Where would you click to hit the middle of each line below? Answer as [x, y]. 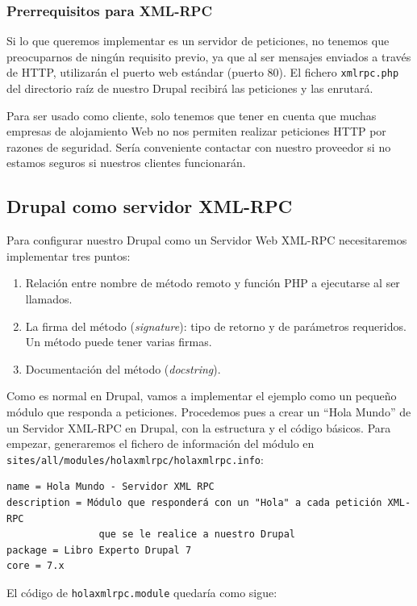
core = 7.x [35, 566]
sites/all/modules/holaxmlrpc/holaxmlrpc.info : [135, 459]
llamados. [49, 299]
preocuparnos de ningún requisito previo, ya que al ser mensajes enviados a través [209, 56]
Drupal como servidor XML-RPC [150, 206]
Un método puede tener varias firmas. [119, 342]
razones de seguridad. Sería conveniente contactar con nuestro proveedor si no [199, 146]
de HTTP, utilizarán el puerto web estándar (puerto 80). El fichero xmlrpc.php [203, 72]
